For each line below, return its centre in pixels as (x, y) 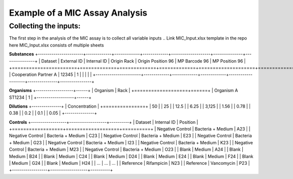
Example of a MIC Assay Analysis (78, 13)
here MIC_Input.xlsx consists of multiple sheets (57, 45)
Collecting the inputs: (45, 26)
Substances (21, 54)
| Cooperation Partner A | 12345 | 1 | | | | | (51, 75)
